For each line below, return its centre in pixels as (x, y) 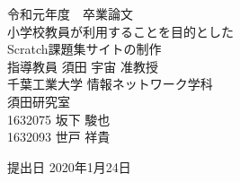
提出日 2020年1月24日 (69, 166)
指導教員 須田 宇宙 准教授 (83, 66)
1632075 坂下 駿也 (59, 119)
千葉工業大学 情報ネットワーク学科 (110, 84)
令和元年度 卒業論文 (70, 13)
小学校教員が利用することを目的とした (120, 31)
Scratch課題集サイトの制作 (84, 49)
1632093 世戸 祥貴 (59, 137)
